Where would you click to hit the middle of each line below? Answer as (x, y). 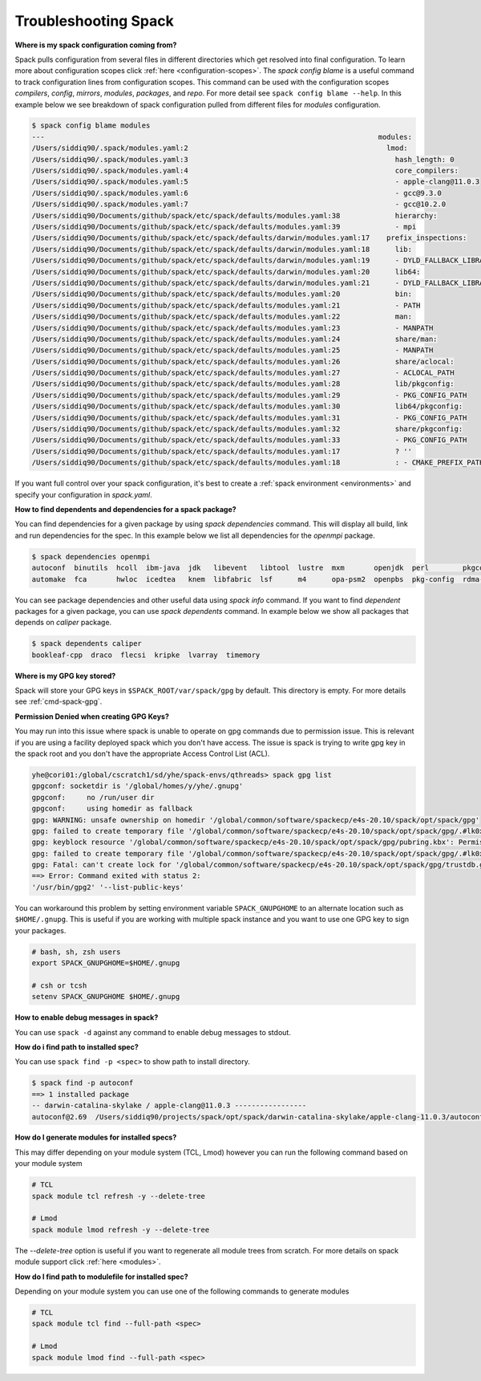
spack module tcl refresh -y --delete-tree (119, 1196)
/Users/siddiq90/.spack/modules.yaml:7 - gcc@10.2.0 (239, 204)
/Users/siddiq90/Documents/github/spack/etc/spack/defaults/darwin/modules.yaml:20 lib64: (226, 272)
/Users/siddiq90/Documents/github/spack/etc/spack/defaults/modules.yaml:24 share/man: (234, 339)
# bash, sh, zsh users (76, 952)
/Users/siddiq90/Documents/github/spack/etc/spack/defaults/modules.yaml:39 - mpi (224, 227)
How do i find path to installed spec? (77, 1046)
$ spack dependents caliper (87, 644)
